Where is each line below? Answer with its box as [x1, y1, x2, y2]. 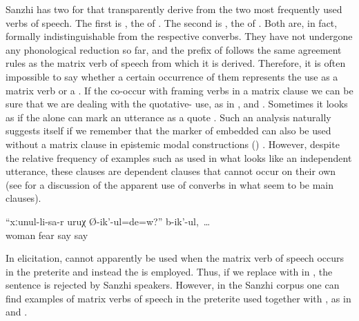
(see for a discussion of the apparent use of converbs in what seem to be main [6, 177, 334, 191]
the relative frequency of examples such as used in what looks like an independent [6, 150, 352, 165]
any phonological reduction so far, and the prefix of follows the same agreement [6, 42, 342, 56]
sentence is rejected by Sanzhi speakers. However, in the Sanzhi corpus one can [6, 278, 340, 292]
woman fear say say [6, 227, 88, 242]
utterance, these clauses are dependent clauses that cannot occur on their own [6, 164, 336, 178]
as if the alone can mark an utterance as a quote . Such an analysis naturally [6, 110, 331, 124]
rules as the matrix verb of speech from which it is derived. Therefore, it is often [6, 56, 346, 70]
